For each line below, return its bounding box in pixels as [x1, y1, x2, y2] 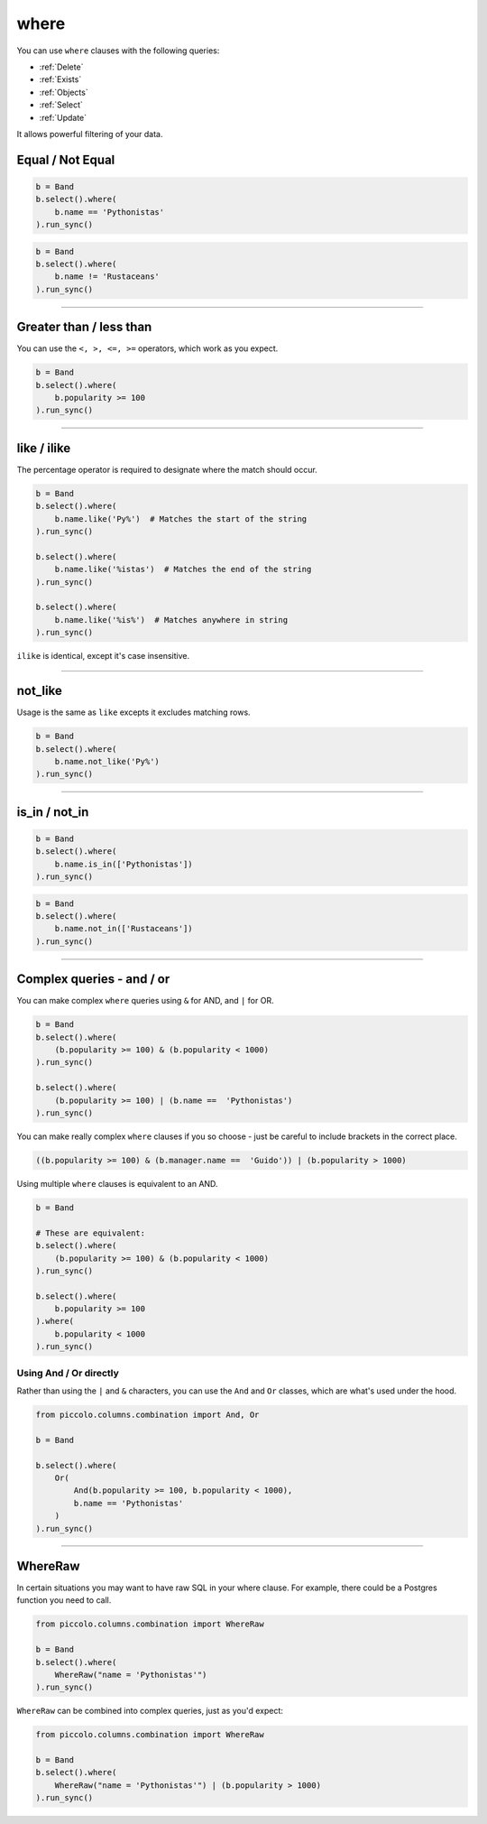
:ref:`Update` [39, 112, 87, 123]
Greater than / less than [16, 319, 152, 335]
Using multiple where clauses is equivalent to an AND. [16, 1178, 218, 1189]
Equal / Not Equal [16, 152, 115, 167]
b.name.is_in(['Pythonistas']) [54, 858, 193, 869]
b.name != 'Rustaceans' [54, 272, 160, 282]
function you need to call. [16, 1595, 112, 1606]
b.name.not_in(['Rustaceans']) [54, 923, 193, 934]
